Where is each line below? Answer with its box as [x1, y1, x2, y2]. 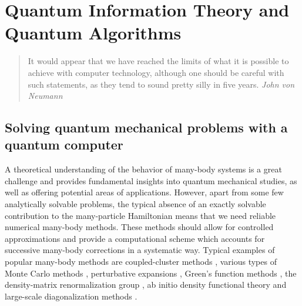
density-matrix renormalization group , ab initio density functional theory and [5, 278, 287, 291]
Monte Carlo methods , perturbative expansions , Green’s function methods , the [5, 267, 297, 279]
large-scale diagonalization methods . [5, 290, 137, 302]
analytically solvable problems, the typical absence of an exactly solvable [5, 198, 266, 210]
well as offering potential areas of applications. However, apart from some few [5, 186, 284, 198]
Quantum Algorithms [5, 21, 182, 45]
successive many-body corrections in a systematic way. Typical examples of [5, 244, 275, 256]
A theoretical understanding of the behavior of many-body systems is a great [5, 163, 282, 175]
